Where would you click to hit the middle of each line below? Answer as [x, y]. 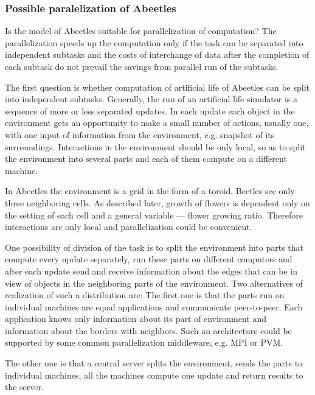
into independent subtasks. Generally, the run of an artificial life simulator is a [151, 99]
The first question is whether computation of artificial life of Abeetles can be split [157, 87]
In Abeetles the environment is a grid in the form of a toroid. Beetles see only [150, 191]
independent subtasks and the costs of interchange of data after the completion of [157, 54]
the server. [24, 387]
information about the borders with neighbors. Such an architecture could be [148, 330]
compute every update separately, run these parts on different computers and [149, 259]
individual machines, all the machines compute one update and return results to [154, 375]
